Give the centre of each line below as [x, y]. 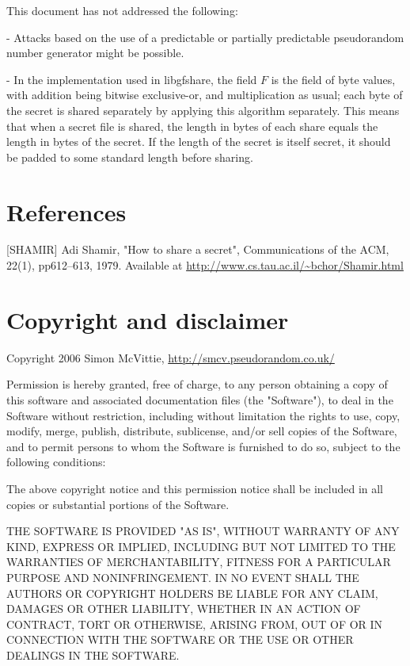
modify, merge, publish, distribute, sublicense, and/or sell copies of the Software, [202, 431]
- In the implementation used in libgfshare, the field [132, 79]
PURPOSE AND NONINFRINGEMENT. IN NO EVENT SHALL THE [183, 577]
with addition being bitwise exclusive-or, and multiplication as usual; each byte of [205, 95]
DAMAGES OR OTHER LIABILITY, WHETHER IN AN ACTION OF [184, 609]
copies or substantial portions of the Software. [118, 504]
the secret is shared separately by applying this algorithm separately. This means [203, 110]
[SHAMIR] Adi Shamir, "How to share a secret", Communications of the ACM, [198, 249]
